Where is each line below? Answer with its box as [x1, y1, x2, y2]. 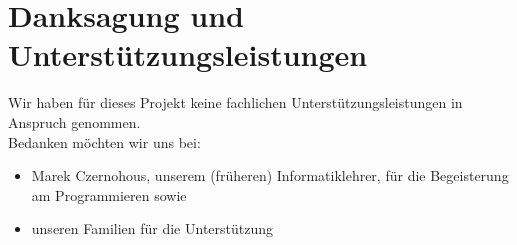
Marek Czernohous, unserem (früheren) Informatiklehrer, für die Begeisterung [31, 165, 509, 186]
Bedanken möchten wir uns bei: [8, 131, 201, 152]
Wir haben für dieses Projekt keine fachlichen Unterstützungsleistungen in [8, 92, 463, 113]
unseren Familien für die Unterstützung [31, 218, 274, 239]
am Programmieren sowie [31, 184, 187, 205]
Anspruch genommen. [8, 111, 141, 132]
